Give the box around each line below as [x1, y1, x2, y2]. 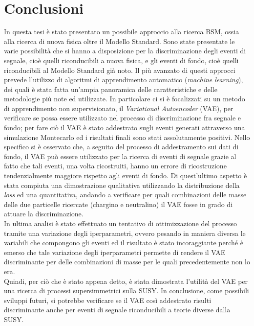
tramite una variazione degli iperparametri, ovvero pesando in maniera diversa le [4, 228, 246, 238]
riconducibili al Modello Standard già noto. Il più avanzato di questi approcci [4, 65, 235, 75]
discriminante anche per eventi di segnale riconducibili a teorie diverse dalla [4, 304, 231, 315]
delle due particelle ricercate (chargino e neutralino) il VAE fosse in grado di [4, 199, 233, 209]
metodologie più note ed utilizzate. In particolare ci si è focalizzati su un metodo [4, 93, 245, 104]
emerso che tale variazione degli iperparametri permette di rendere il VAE [4, 247, 226, 257]
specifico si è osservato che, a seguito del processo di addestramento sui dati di [4, 141, 239, 152]
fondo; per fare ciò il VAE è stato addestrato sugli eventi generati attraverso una [4, 122, 245, 133]
